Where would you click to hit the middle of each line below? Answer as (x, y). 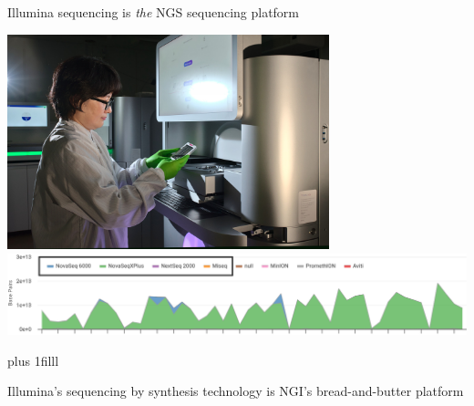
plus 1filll (33, 360)
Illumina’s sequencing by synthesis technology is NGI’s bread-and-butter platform (236, 391)
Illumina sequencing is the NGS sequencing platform (154, 12)
